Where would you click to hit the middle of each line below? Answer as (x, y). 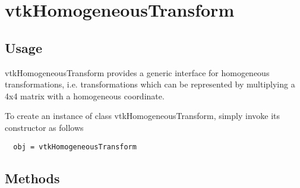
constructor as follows (44, 127)
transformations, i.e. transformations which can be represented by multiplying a (150, 84)
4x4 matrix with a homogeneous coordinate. (85, 95)
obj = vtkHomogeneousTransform (75, 147)
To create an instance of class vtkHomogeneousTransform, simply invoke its (143, 116)
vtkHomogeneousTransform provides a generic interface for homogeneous (137, 72)
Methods (32, 178)
